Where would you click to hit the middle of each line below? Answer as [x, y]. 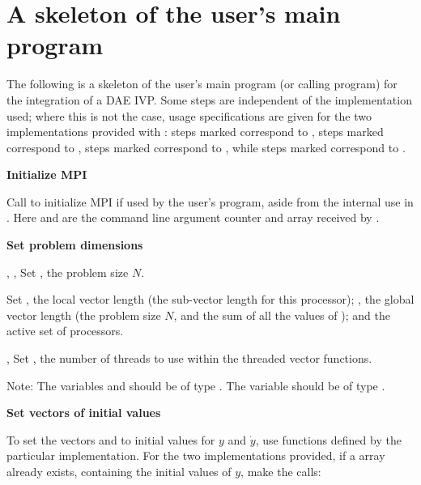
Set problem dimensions [75, 245]
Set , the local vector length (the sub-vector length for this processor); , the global [210, 299]
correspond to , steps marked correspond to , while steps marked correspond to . [206, 147]
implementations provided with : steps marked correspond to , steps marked [195, 132]
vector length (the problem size [84, 315]
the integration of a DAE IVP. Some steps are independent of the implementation [209, 99]
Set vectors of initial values [84, 413]
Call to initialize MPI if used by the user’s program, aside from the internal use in [210, 201]
